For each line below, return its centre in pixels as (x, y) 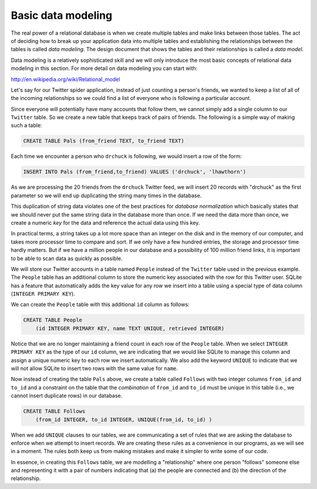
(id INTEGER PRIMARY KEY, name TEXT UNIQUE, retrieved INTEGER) (130, 328)
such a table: (26, 125)
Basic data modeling (62, 15)
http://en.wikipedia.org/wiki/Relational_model (65, 79)
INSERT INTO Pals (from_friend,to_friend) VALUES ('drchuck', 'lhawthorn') (135, 172)
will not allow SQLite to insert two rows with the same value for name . (95, 368)
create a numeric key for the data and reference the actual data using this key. (105, 222)
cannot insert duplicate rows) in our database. (67, 396)
